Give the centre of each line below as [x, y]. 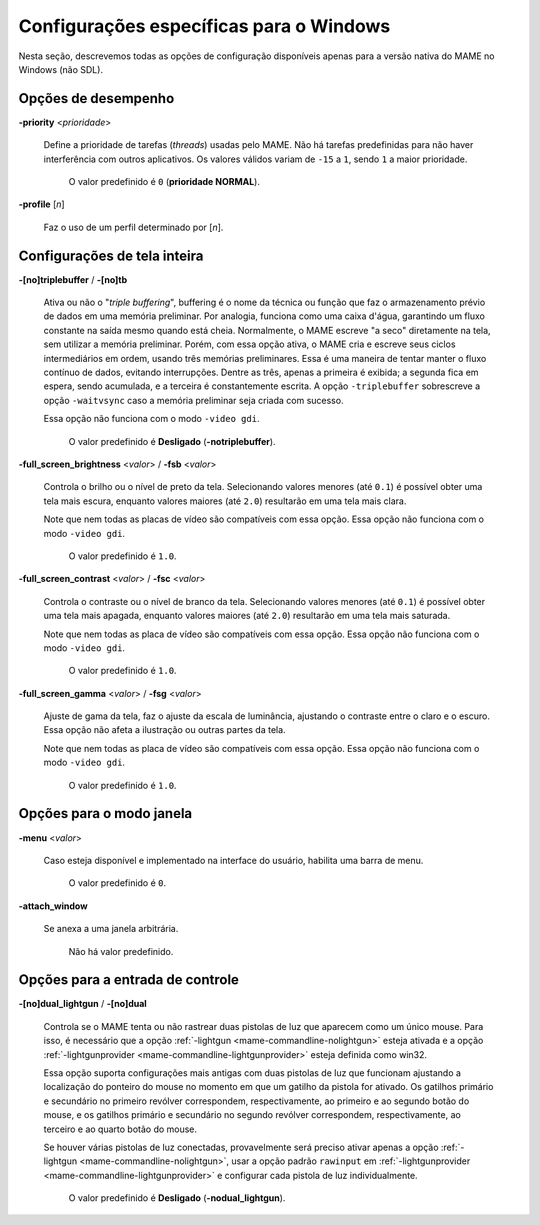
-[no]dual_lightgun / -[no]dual [82, 1004]
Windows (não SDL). [61, 69]
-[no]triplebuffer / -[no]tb [73, 279]
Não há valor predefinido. [121, 951]
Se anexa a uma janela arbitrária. [111, 929]
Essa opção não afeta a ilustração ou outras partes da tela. [164, 730]
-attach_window [53, 906]
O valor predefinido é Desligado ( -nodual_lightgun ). [177, 1198]
